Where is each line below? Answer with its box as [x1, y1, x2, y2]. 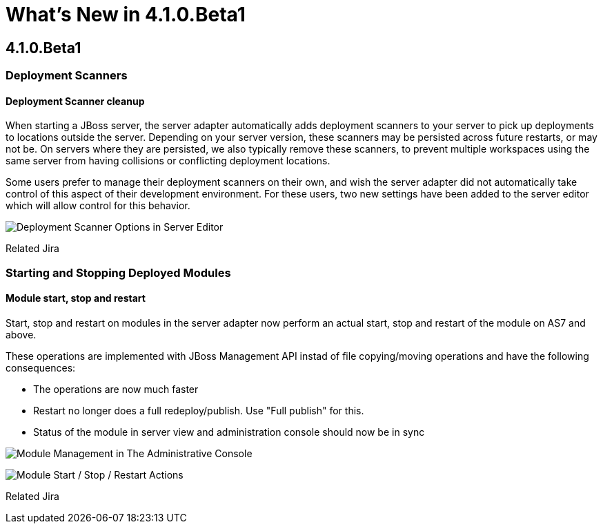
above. [6, 328, 37, 340]
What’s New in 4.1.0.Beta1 [6, 3, 246, 26]
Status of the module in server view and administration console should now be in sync [33, 425, 425, 438]
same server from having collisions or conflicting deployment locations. [6, 155, 330, 167]
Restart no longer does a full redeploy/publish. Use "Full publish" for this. [33, 404, 364, 416]
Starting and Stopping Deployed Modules [6, 265, 231, 280]
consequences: [6, 361, 76, 374]
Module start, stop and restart [6, 292, 146, 305]
